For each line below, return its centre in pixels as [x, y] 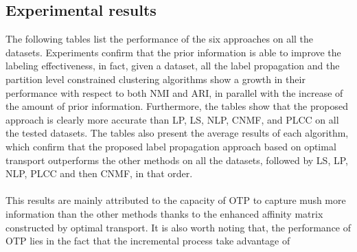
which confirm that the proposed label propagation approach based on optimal [171, 146]
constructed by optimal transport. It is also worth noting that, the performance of [178, 227]
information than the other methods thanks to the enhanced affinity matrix [164, 213]
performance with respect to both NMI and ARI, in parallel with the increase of [174, 92]
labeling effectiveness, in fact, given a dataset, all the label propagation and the [173, 66]
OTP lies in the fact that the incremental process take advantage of [148, 241]
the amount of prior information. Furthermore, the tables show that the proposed [177, 106]
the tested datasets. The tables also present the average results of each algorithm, [177, 133]
